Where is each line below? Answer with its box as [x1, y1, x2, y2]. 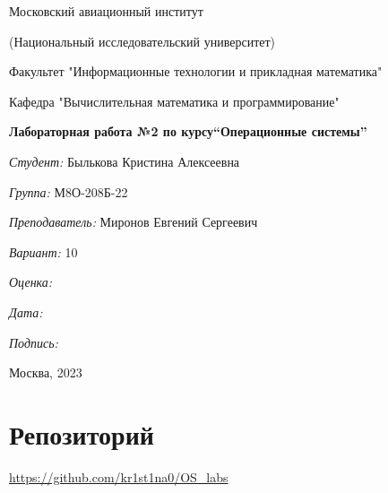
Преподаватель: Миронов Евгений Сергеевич [9, 212, 258, 231]
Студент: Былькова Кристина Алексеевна [9, 151, 240, 170]
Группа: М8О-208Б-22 [9, 182, 128, 201]
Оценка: [9, 272, 53, 291]
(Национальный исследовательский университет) [9, 31, 276, 50]
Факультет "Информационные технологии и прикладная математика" [9, 62, 383, 81]
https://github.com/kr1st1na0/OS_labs [9, 467, 228, 486]
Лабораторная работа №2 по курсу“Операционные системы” [9, 122, 367, 141]
